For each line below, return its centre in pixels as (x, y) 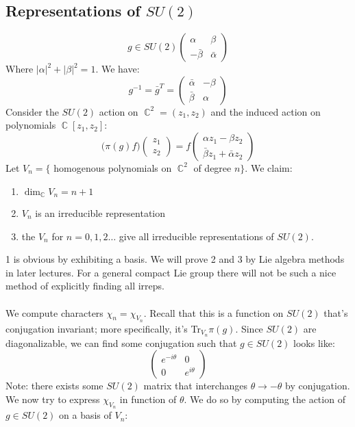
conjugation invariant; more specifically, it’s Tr (103, 328)
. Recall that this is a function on (213, 312)
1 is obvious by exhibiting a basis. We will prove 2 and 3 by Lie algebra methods (175, 259)
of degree (212, 167)
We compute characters (54, 312)
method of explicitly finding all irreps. (85, 286)
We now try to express (53, 399)
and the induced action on (266, 111)
